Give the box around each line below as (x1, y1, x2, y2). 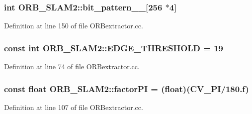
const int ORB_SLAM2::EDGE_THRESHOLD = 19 (4, 41, 223, 54)
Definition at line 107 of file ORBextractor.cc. (4, 102, 143, 112)
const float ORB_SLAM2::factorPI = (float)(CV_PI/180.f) (4, 82, 249, 95)
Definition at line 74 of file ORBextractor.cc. (4, 61, 140, 72)
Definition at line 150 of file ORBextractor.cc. (4, 20, 143, 31)
